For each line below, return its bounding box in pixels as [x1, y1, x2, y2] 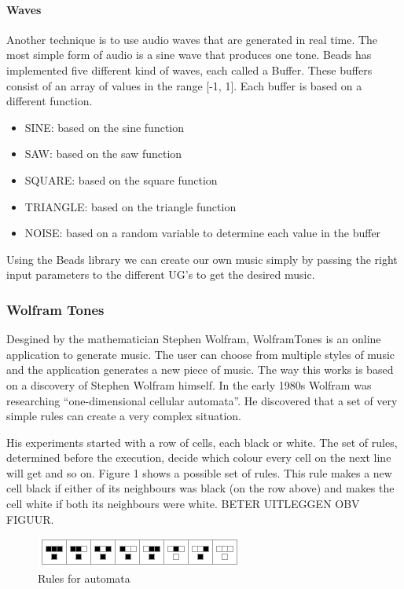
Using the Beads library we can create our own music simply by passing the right [6, 251, 398, 267]
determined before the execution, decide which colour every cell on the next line [6, 449, 391, 466]
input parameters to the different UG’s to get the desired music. [6, 266, 315, 283]
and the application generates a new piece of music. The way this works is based [6, 361, 394, 378]
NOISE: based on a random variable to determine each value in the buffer [24, 225, 381, 241]
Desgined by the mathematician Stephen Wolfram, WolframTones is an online [6, 331, 381, 347]
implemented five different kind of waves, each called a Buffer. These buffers [6, 61, 373, 78]
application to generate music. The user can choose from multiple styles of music [6, 346, 395, 362]
